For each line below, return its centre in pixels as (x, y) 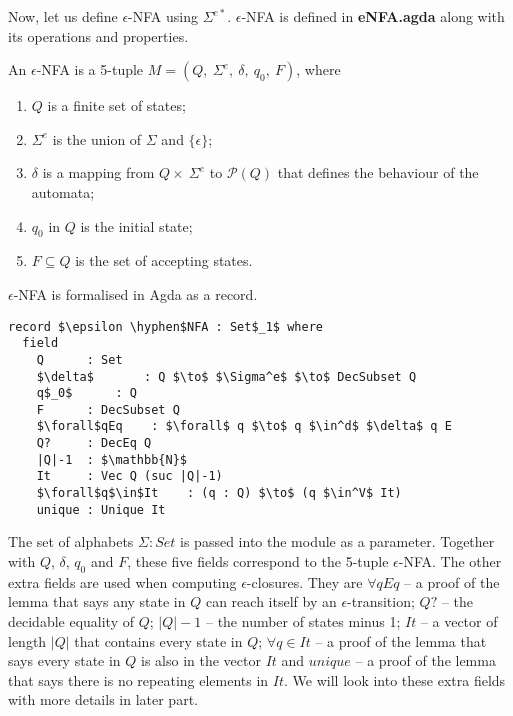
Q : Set (79, 359)
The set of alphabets (71, 541)
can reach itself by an (271, 601)
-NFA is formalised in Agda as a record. (135, 293)
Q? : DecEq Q (94, 443)
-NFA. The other (450, 561)
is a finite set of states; (116, 105)
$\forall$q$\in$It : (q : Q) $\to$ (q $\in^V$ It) (219, 493)
